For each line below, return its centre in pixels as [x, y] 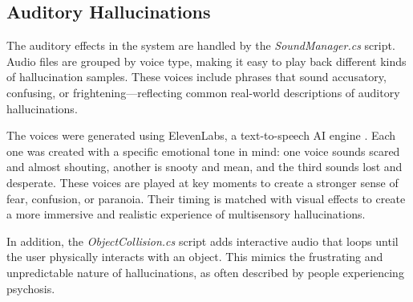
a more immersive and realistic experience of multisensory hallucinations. [186, 214]
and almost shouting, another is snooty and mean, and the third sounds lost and [204, 167]
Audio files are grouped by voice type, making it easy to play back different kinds [206, 61]
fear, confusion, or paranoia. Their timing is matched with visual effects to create [206, 198]
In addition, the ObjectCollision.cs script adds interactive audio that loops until [202, 241]
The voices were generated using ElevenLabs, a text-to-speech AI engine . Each [201, 135]
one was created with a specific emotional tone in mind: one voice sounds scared [203, 151]
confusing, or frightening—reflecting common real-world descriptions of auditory [203, 92]
